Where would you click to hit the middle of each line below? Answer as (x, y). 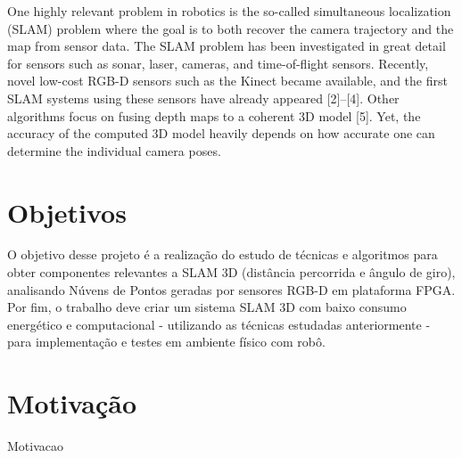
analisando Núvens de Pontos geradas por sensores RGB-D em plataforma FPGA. (231, 289)
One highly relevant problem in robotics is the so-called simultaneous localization (229, 11)
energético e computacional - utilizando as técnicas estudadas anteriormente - (219, 324)
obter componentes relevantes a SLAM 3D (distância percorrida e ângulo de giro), (231, 272)
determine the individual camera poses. (114, 150)
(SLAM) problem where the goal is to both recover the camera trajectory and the (231, 28)
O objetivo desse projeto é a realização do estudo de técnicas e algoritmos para (223, 254)
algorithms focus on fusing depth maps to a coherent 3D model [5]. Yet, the (214, 115)
